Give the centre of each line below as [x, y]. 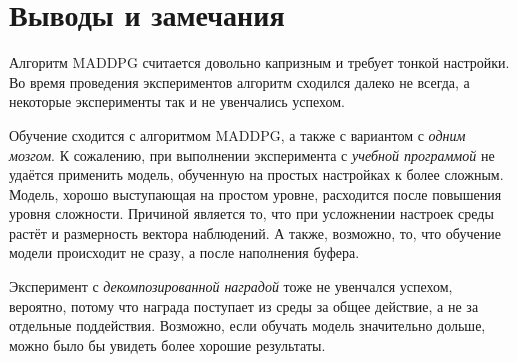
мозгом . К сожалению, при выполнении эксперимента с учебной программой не [252, 154]
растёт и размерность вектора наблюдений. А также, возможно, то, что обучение [255, 232]
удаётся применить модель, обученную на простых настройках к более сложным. [256, 174]
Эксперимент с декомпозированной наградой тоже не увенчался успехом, [231, 286]
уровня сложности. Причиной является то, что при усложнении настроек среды [251, 213]
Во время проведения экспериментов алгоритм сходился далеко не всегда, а [239, 81]
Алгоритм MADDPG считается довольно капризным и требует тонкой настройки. [259, 62]
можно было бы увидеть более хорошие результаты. [167, 344]
